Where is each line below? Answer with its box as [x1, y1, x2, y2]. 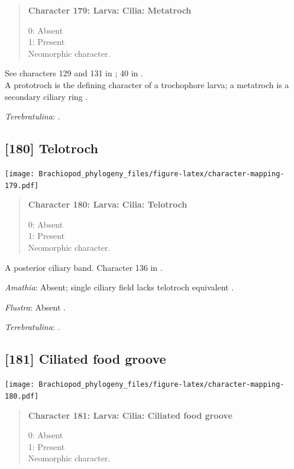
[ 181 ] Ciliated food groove [5, 350, 166, 368]
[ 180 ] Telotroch [5, 139, 98, 157]
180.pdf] [5, 392, 39, 400]
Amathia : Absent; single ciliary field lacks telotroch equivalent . [5, 281, 234, 293]
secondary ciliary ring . [5, 90, 88, 102]
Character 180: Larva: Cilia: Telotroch [28, 198, 188, 211]
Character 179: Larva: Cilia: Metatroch [28, 4, 192, 16]
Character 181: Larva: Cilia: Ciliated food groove [28, 409, 232, 421]
